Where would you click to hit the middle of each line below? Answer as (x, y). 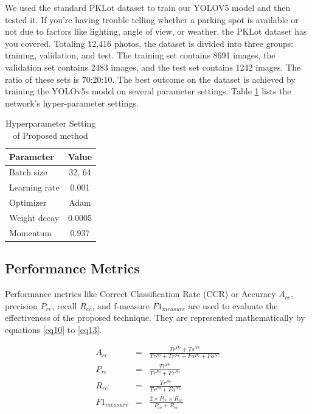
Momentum (30, 232)
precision (21, 305)
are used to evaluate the (233, 305)
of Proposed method (50, 135)
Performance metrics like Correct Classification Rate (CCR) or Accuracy (140, 294)
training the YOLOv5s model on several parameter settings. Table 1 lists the (148, 91)
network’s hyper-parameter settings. (72, 103)
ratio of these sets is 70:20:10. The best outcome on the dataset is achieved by (150, 79)
